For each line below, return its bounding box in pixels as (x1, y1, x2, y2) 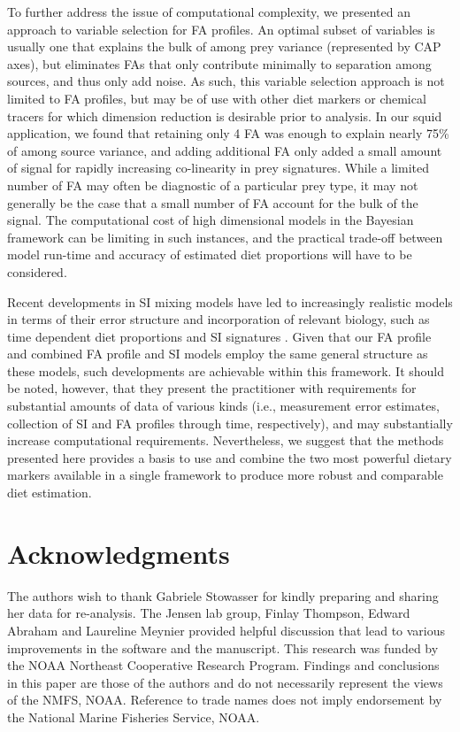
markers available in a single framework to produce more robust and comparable (7, 466, 443, 484)
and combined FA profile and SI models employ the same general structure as (7, 344, 428, 363)
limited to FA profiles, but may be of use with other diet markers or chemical (7, 89, 426, 107)
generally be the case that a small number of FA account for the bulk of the (7, 193, 418, 212)
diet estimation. (7, 483, 92, 502)
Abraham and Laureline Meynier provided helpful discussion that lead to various (7, 620, 446, 639)
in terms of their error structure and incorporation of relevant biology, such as (7, 310, 430, 328)
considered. (7, 262, 67, 281)
